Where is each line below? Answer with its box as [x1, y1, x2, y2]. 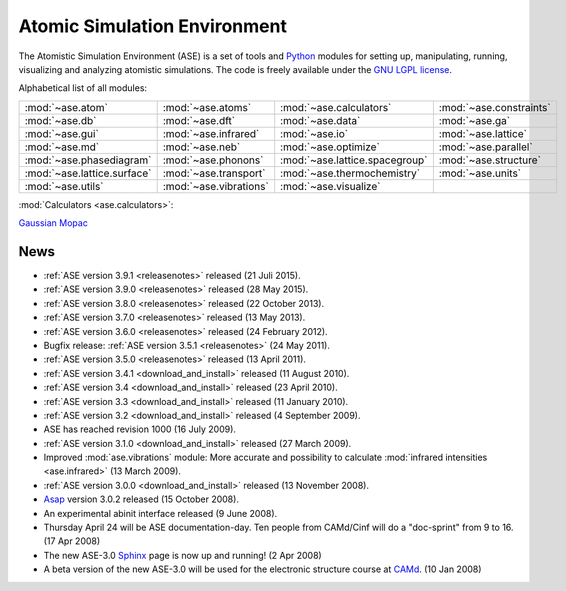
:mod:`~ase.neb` [162, 140, 241, 154]
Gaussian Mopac [18, 217, 89, 229]
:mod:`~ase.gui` [24, 126, 99, 140]
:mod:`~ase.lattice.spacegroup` [280, 153, 428, 167]
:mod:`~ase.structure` [438, 153, 542, 167]
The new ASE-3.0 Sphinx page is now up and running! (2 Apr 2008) [43, 549, 322, 561]
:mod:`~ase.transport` [162, 166, 266, 180]
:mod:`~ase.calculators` [280, 100, 392, 114]
